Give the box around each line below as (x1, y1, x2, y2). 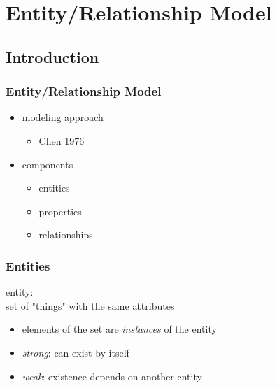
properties (38, 203, 82, 218)
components (22, 157, 73, 171)
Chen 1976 (38, 133, 85, 148)
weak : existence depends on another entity (22, 368, 202, 383)
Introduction (6, 45, 99, 67)
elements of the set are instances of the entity (22, 322, 217, 336)
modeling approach (22, 110, 104, 124)
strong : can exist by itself (22, 345, 129, 359)
